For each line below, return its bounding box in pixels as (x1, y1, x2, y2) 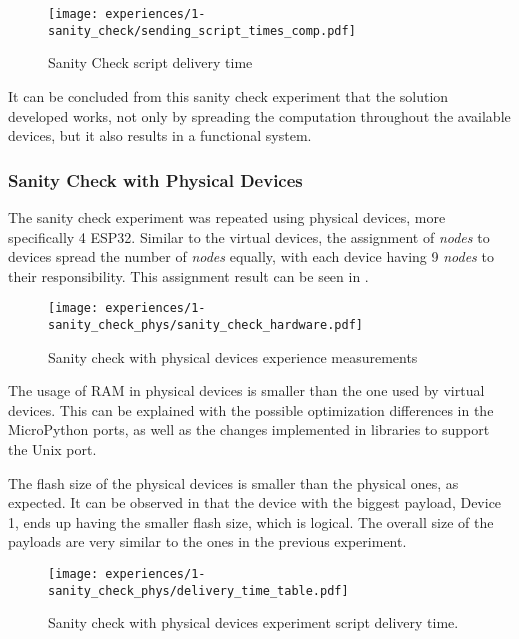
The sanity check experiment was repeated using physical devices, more (8, 206, 446, 227)
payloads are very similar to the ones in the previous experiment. (8, 531, 407, 552)
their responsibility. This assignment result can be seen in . (8, 265, 369, 286)
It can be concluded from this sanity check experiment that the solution (8, 85, 449, 106)
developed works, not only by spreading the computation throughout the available (8, 105, 511, 126)
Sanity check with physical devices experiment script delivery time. (48, 612, 459, 633)
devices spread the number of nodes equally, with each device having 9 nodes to (8, 246, 494, 267)
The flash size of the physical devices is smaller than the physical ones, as (8, 472, 459, 493)
